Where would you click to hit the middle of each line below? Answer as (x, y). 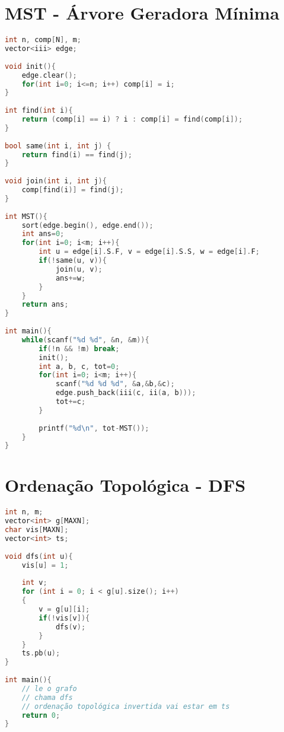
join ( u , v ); (79, 269)
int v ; (34, 583)
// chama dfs (47, 697)
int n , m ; (24, 512)
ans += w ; (71, 278)
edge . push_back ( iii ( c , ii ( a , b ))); (126, 393)
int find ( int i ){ (39, 111)
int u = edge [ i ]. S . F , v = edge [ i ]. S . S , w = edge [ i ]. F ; (149, 252)
